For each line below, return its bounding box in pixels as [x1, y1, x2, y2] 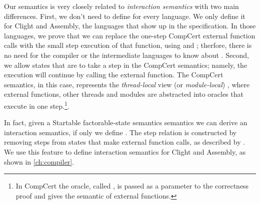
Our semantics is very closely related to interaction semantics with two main [4, 1, 239, 11]
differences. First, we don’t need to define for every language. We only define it [4, 10, 245, 21]
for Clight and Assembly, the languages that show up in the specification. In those [4, 20, 256, 31]
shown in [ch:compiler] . [4, 156, 74, 167]
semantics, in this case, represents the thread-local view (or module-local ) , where [4, 79, 250, 89]
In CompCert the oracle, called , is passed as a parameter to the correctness [15, 181, 249, 191]
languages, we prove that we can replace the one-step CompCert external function [4, 30, 255, 40]
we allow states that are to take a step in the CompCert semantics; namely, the [4, 59, 247, 70]
